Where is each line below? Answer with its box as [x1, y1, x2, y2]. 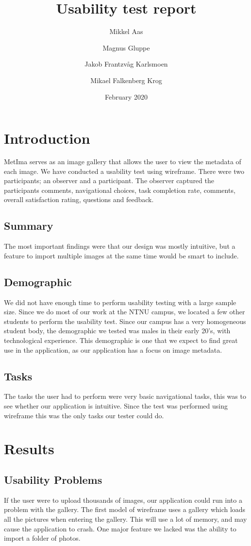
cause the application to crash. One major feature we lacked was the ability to [4, 523, 236, 533]
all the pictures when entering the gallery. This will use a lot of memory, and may [4, 513, 247, 524]
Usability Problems [4, 472, 102, 487]
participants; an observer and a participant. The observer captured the [4, 175, 214, 186]
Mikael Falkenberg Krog [90, 75, 162, 85]
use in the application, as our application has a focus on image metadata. [4, 344, 222, 355]
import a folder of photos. [4, 533, 81, 543]
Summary [4, 218, 53, 233]
